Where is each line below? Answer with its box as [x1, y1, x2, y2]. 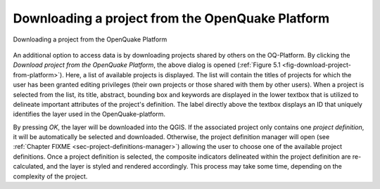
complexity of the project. [13, 172, 88, 181]
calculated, [13, 162, 46, 171]
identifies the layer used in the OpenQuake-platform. [13, 110, 165, 119]
